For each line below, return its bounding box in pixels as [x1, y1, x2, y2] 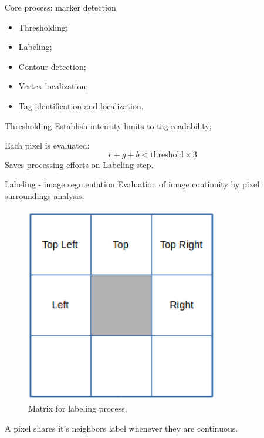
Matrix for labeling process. [28, 402, 127, 415]
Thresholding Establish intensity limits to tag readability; [5, 119, 212, 132]
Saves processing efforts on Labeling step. [5, 158, 154, 170]
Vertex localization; [18, 80, 89, 92]
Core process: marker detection [5, 1, 116, 13]
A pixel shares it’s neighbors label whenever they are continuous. [5, 422, 238, 434]
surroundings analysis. [5, 189, 84, 201]
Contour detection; [18, 60, 86, 72]
